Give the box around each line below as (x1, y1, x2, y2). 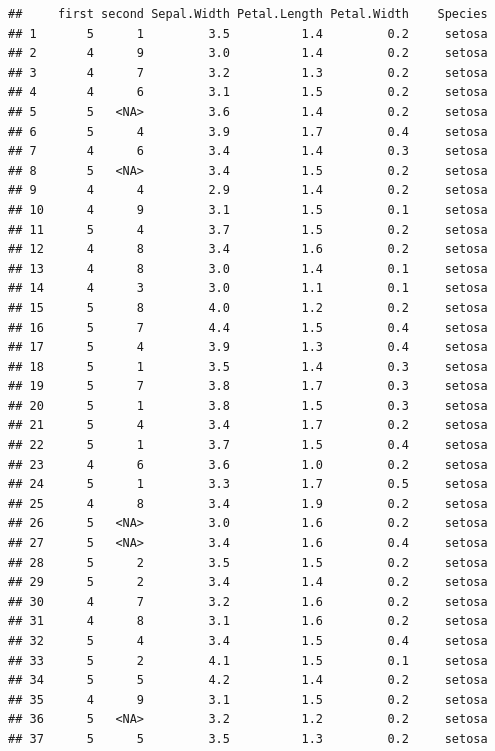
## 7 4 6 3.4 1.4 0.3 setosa (8, 144, 488, 159)
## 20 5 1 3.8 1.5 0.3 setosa (8, 398, 488, 413)
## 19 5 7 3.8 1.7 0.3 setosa (8, 379, 488, 394)
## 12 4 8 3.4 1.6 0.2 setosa (8, 242, 488, 257)
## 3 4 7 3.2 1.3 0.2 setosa (8, 65, 488, 80)
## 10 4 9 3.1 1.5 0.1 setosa (8, 202, 488, 217)
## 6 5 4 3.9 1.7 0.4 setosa (8, 124, 488, 139)
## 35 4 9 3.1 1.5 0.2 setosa (8, 692, 488, 707)
